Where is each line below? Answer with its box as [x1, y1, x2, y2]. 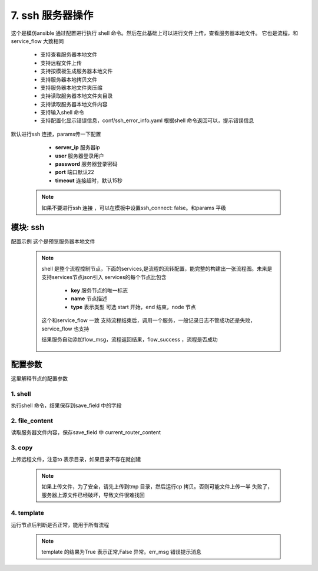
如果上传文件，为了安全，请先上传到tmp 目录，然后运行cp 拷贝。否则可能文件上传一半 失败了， [41, 483, 273, 490]
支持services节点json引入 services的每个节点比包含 [41, 273, 167, 280]
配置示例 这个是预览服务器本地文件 [11, 238, 95, 245]
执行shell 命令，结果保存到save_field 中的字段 [11, 402, 122, 409]
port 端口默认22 [55, 169, 94, 176]
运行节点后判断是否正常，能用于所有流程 [11, 521, 109, 528]
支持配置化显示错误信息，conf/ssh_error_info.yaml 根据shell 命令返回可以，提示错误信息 [40, 117, 254, 124]
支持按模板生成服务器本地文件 [40, 68, 113, 75]
